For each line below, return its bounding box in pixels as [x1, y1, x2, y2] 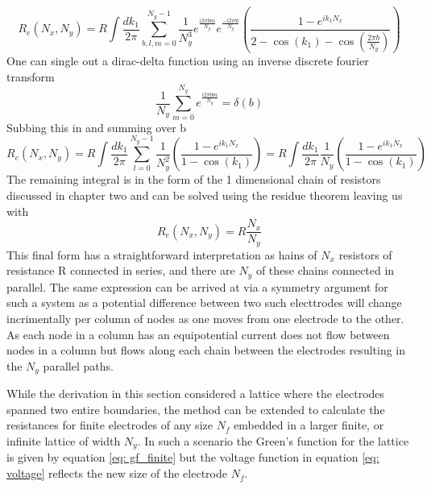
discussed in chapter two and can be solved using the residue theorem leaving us [6, 187, 403, 204]
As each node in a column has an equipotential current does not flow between [6, 325, 390, 342]
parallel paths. [43, 357, 114, 374]
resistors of [338, 246, 392, 263]
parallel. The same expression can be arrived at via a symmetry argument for [6, 278, 388, 295]
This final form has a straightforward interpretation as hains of [6, 246, 317, 263]
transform [6, 68, 55, 85]
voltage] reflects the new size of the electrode [6, 465, 227, 482]
